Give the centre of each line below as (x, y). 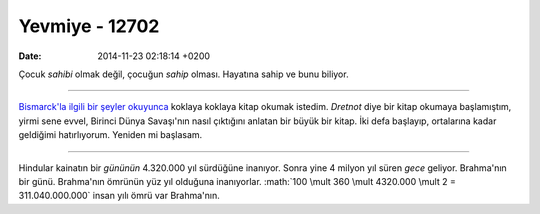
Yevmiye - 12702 (89, 26)
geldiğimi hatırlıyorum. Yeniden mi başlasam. (110, 135)
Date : (30, 56)
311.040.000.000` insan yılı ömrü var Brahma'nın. (119, 196)
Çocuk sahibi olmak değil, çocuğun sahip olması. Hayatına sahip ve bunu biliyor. (183, 74)
